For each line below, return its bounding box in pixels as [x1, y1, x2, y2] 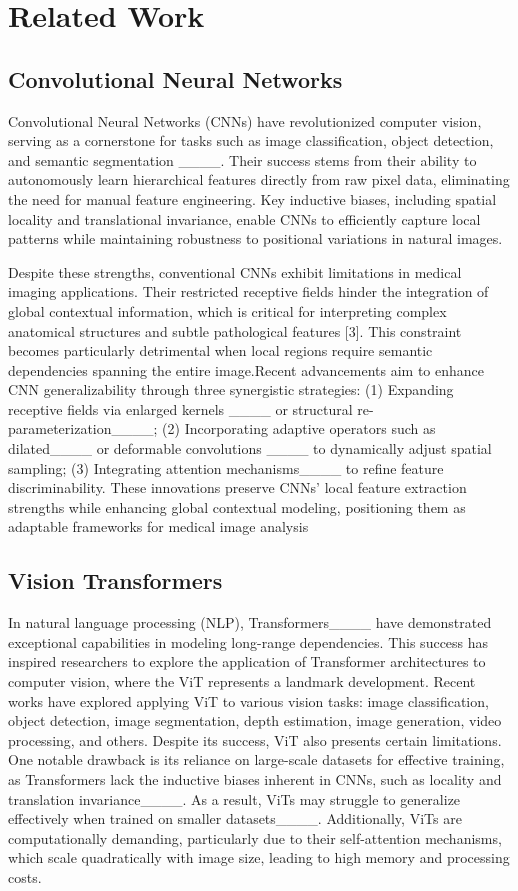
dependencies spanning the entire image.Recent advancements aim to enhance [8, 359, 485, 380]
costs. [8, 866, 42, 887]
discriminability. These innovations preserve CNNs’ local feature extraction [8, 477, 467, 498]
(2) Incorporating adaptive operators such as [162, 418, 436, 439]
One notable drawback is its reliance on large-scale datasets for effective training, [8, 749, 505, 770]
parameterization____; [8, 418, 158, 439]
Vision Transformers [8, 565, 223, 596]
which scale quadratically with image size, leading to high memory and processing [8, 847, 510, 868]
